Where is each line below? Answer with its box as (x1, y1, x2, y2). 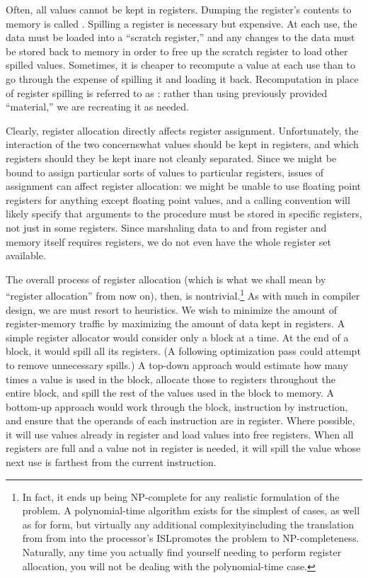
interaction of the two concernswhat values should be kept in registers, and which (6, 137, 359, 152)
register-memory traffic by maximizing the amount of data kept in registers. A (6, 316, 345, 331)
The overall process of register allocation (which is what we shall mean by (6, 271, 326, 286)
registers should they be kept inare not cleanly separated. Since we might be (6, 150, 337, 165)
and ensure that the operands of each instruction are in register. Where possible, (6, 413, 355, 428)
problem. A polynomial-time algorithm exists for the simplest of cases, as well (22, 503, 360, 518)
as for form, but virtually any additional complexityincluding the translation (22, 516, 355, 531)
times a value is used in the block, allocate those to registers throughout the (6, 371, 336, 386)
